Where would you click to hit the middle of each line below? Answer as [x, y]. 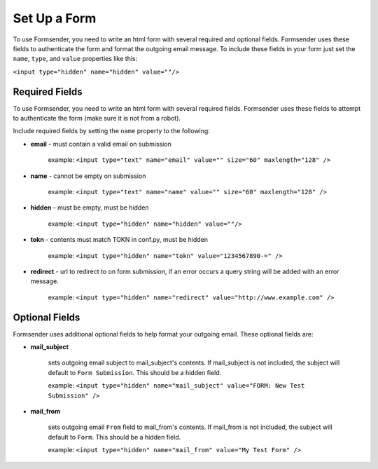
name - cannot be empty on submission [88, 176]
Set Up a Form [55, 18]
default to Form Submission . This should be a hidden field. [135, 372]
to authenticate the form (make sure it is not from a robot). [97, 118]
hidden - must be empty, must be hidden [90, 208]
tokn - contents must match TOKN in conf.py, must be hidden [119, 240]
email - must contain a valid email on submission [101, 144]
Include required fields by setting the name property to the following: [111, 131]
